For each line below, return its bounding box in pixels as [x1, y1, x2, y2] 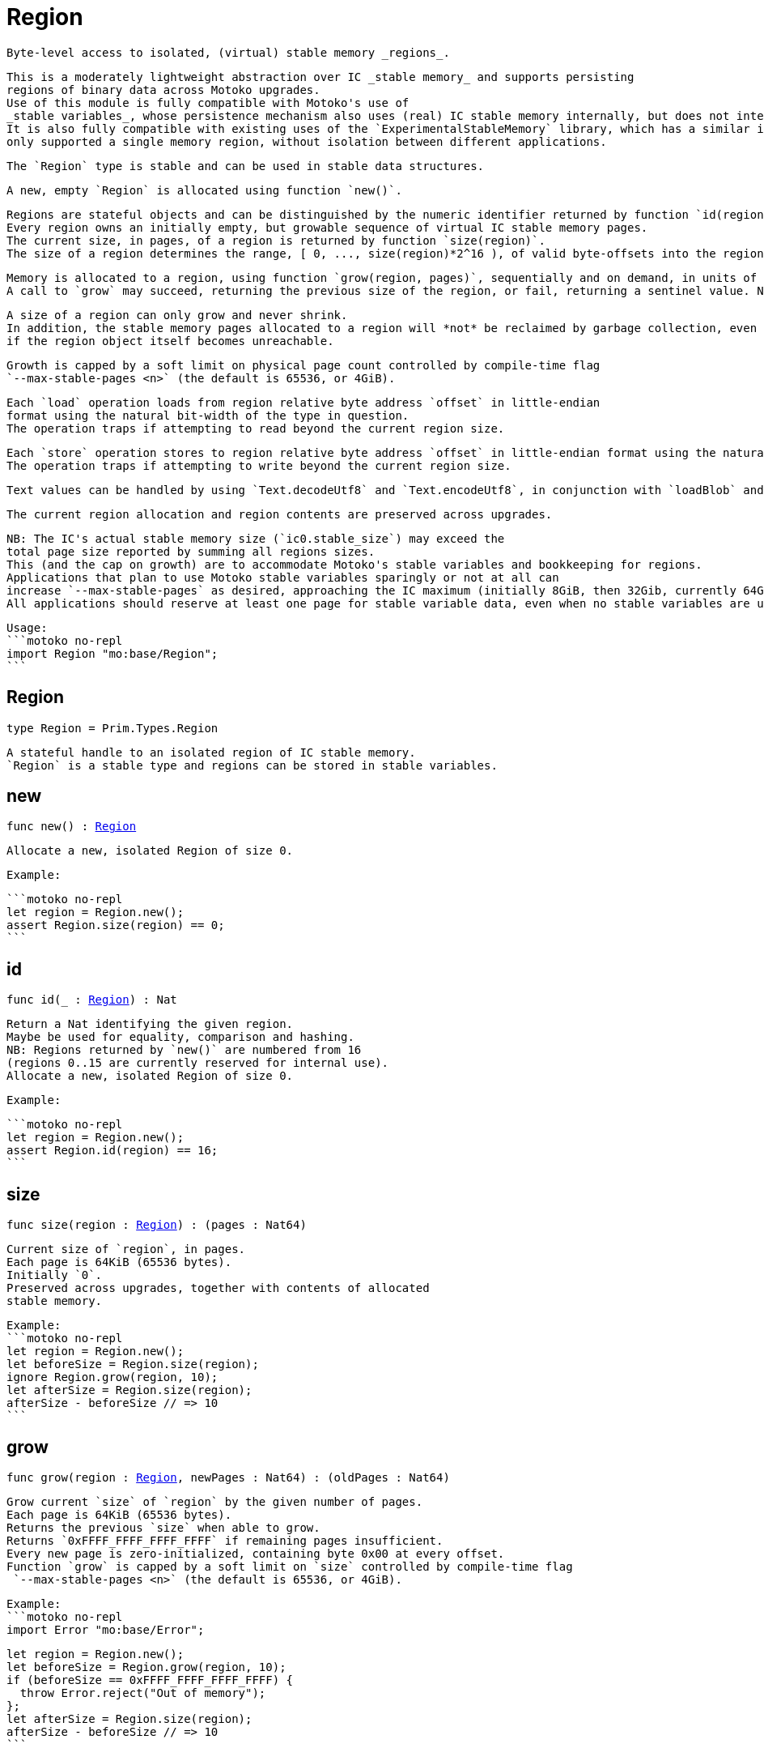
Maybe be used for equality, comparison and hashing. [6, 1030, 354, 1044]
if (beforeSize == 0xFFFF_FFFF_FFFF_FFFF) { [6, 1673, 294, 1686]
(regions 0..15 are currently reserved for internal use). [6, 1056, 389, 1070]
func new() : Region [6, 820, 137, 833]
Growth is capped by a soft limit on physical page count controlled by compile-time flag [6, 358, 601, 372]
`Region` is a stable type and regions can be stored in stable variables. [6, 758, 498, 772]
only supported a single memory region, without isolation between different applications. [6, 134, 607, 148]
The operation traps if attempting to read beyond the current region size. [6, 421, 505, 435]
